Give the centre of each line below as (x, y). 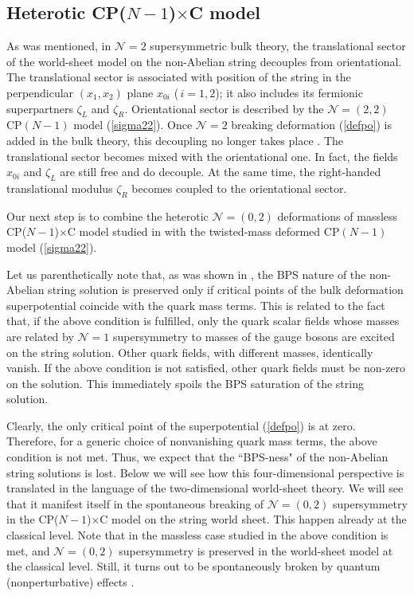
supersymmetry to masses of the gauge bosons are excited (254, 336)
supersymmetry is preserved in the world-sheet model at (256, 550)
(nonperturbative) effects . (70, 581)
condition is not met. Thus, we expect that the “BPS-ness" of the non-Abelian (197, 457)
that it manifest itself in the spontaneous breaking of (135, 503)
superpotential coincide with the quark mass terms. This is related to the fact (196, 305)
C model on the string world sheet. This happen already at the (253, 519)
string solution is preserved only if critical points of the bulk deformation (226, 290)
